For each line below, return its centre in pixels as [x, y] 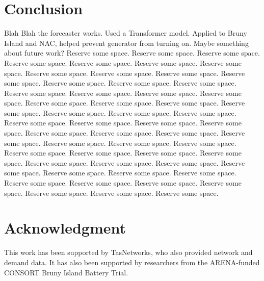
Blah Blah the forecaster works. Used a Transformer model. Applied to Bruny [126, 33]
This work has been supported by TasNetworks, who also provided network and [128, 252]
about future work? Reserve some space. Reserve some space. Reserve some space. [132, 53]
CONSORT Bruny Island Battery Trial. [66, 272]
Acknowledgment [65, 228]
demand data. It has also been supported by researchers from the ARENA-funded [132, 262]
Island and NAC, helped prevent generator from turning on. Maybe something [126, 43]
